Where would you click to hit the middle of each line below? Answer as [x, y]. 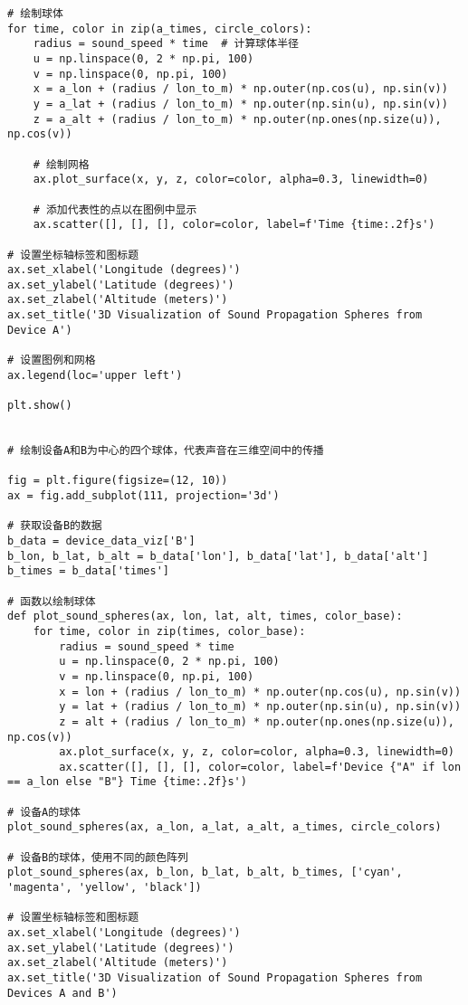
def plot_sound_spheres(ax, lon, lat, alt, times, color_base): [205, 616]
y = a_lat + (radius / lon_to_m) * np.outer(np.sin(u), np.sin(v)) [240, 104]
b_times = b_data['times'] [88, 571]
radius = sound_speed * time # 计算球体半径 [166, 44]
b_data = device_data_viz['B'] [101, 540]
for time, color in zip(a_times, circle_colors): [160, 28]
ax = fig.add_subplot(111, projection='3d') [143, 496]
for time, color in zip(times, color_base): [169, 631]
